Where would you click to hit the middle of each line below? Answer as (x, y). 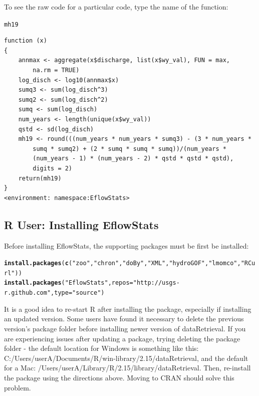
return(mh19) (40, 178)
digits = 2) (53, 168)
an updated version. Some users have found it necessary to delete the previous (124, 319)
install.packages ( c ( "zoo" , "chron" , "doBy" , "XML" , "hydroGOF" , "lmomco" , (122, 263)
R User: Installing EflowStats (81, 224)
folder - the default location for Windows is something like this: (101, 348)
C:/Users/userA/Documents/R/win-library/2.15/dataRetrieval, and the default (126, 358)
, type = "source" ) (78, 293)
